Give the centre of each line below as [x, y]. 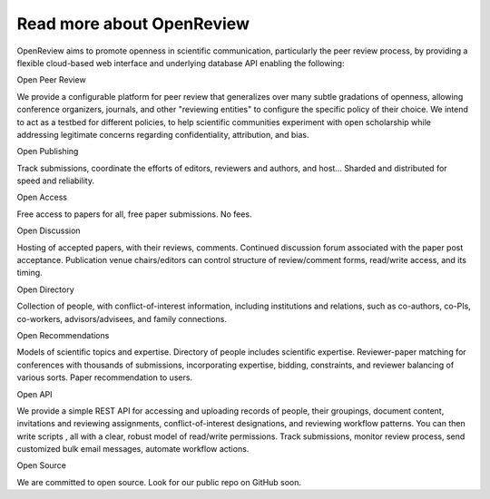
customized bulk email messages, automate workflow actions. [133, 449]
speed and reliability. [56, 181]
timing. [29, 273]
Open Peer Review [51, 80]
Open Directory [45, 289]
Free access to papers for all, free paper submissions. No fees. [135, 214]
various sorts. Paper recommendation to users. [105, 377]
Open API [35, 394]
